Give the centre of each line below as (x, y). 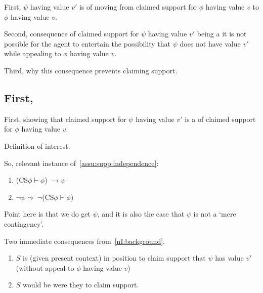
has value (229, 258)
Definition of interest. (37, 145)
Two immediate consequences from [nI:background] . (84, 241)
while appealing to (33, 53)
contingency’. (24, 223)
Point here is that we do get (48, 214)
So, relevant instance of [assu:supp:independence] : (81, 163)
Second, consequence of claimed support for (72, 34)
